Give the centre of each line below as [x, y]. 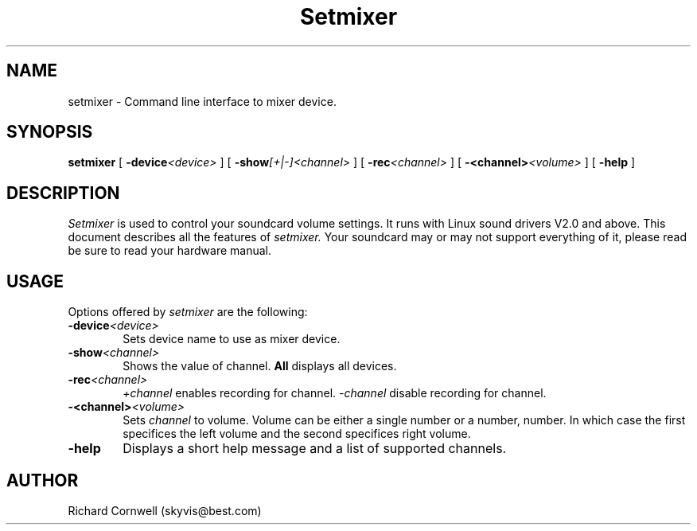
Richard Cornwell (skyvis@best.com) [165, 510]
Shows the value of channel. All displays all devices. [260, 366]
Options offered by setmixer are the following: [188, 312]
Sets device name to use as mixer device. [232, 339]
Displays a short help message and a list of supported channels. [315, 449]
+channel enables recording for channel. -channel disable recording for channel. [335, 393]
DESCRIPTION [63, 193]
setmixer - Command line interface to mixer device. [202, 101]
